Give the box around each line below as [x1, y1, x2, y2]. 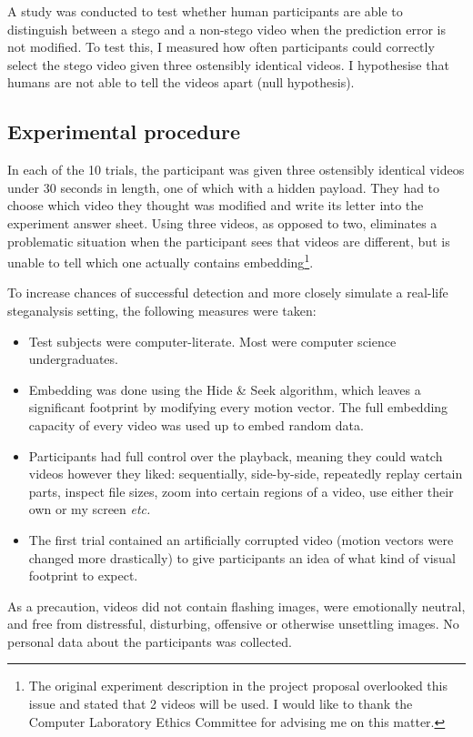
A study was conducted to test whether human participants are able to [7, 2, 403, 20]
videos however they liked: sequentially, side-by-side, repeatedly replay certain [28, 464, 463, 483]
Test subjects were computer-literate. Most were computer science [28, 331, 397, 350]
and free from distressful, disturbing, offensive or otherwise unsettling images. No [7, 614, 459, 633]
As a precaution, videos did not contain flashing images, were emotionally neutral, [7, 596, 466, 615]
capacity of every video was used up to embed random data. [28, 415, 364, 434]
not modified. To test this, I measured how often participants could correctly [7, 37, 435, 56]
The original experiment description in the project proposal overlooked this [28, 676, 448, 695]
